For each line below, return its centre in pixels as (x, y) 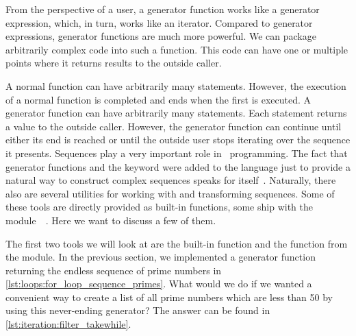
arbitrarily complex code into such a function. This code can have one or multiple (177, 49)
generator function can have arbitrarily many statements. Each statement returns (176, 113)
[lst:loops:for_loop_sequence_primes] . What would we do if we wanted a (159, 284)
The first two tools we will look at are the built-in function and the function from (177, 243)
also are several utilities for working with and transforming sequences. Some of (170, 193)
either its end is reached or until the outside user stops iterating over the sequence (178, 140)
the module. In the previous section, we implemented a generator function (161, 257)
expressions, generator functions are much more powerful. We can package (161, 36)
